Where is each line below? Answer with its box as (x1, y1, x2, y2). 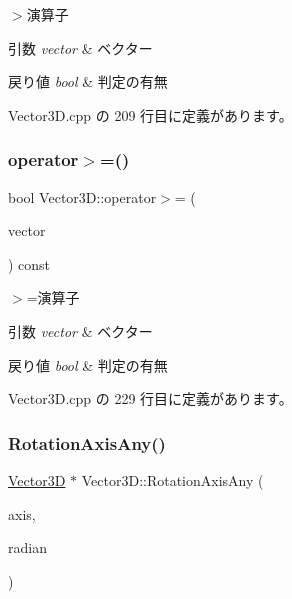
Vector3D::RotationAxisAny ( (81, 469, 264, 490)
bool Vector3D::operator (8, 186, 157, 207)
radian (8, 537, 47, 558)
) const (8, 253, 51, 274)
